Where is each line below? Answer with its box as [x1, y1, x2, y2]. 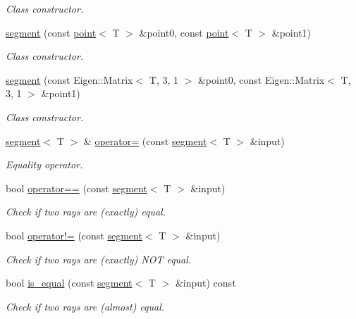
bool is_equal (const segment [6, 275, 133, 290]
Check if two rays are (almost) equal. [6, 299, 165, 313]
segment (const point [6, 25, 97, 39]
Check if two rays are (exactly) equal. [6, 204, 166, 219]
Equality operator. [6, 157, 83, 172]
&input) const [175, 275, 236, 290]
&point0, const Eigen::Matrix [197, 72, 325, 87]
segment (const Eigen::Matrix [6, 72, 133, 87]
